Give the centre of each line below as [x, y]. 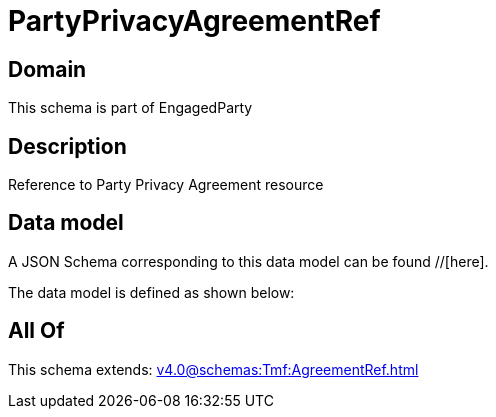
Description [67, 146]
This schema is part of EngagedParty [130, 108]
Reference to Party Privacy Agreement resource [166, 185]
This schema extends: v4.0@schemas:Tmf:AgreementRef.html [213, 369]
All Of [36, 331]
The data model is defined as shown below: [151, 292]
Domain [47, 69]
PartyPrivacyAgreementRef [194, 21]
